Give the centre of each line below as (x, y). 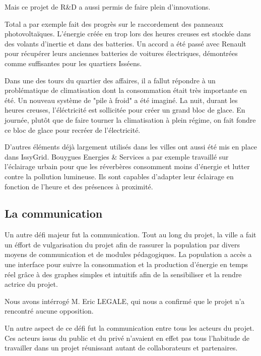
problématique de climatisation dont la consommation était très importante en (126, 90)
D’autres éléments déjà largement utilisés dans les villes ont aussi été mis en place (131, 147)
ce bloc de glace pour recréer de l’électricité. (73, 130)
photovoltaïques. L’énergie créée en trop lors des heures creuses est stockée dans (128, 34)
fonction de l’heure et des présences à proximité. (79, 186)
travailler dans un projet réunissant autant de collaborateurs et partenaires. (121, 348)
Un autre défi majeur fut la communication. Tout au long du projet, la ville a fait (130, 235)
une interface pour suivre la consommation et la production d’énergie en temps (126, 264)
